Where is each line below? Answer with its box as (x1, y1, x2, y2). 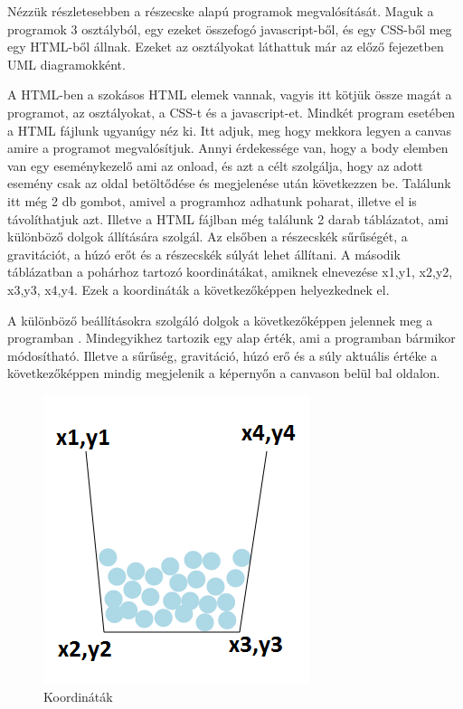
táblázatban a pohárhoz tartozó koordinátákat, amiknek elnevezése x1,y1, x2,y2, (7, 262, 453, 281)
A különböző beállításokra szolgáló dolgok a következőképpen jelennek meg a (7, 310, 433, 329)
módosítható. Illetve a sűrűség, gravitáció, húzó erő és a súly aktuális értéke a (7, 345, 438, 364)
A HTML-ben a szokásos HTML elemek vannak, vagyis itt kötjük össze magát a (7, 85, 452, 104)
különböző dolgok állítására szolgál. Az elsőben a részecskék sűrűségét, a (7, 227, 408, 246)
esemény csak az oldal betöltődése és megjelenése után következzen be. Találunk (7, 174, 451, 193)
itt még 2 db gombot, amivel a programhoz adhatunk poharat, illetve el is (7, 191, 417, 210)
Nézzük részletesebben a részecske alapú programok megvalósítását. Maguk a (7, 2, 434, 20)
